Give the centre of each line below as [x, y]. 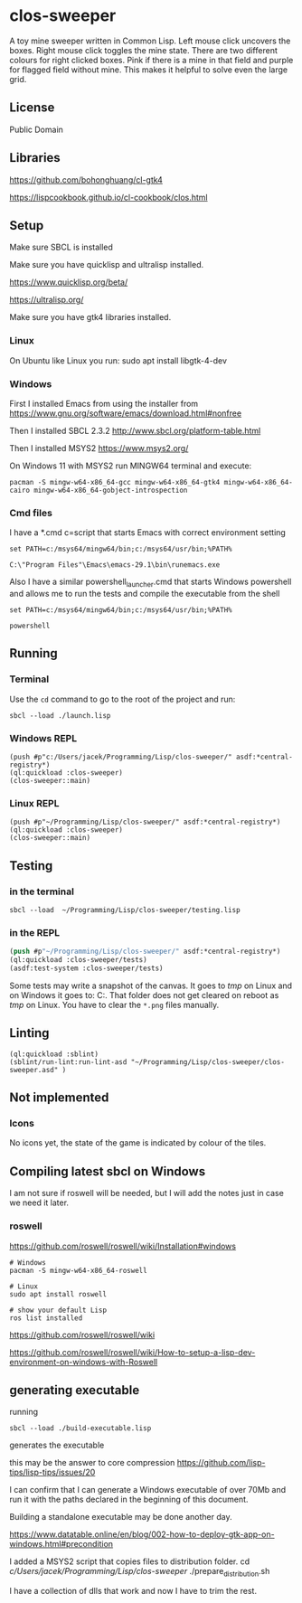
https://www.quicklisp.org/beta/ [69, 282]
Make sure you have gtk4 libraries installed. [90, 317]
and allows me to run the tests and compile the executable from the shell [145, 594]
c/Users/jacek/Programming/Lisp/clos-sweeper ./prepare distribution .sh [140, 1572]
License [32, 108]
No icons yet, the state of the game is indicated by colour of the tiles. [138, 1143]
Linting [29, 1033]
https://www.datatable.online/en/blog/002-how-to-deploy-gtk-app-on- [142, 1534]
